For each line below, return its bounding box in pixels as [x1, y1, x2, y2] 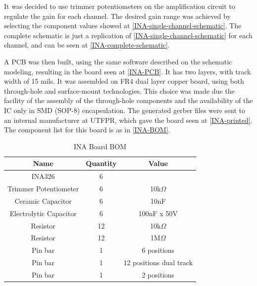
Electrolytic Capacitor [9, 208, 77, 218]
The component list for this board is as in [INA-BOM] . [4, 124, 171, 135]
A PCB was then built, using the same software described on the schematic [4, 56, 232, 66]
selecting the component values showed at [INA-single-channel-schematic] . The [4, 20, 242, 31]
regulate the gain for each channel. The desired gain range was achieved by [4, 10, 231, 21]
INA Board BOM [74, 141, 127, 151]
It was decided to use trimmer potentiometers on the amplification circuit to [4, 1, 235, 11]
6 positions [141, 245, 174, 255]
